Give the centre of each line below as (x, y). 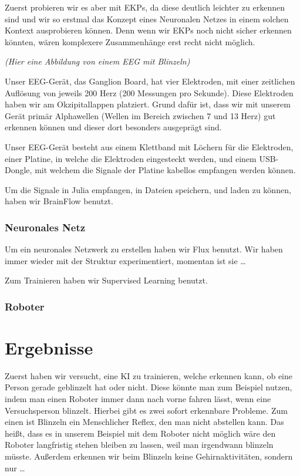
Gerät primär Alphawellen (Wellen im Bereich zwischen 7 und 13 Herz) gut (140, 115)
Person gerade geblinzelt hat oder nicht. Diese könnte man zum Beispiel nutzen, (149, 387)
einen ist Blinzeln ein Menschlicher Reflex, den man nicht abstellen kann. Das (144, 422)
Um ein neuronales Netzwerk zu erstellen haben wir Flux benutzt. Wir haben (144, 249)
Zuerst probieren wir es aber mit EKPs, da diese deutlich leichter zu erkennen (145, 7)
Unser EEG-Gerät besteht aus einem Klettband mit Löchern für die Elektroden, (149, 146)
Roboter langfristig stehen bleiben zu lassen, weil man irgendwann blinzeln (139, 445)
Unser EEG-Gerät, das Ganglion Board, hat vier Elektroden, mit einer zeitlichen (150, 81)
